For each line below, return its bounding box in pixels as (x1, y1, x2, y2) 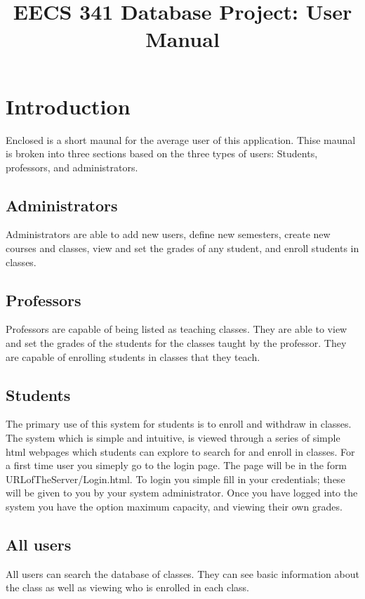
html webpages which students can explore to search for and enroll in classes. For (6, 444, 355, 459)
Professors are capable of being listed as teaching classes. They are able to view (6, 322, 347, 336)
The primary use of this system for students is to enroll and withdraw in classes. (6, 416, 352, 431)
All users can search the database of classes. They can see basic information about (6, 566, 359, 581)
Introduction (6, 91, 131, 120)
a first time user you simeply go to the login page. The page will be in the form (6, 458, 347, 473)
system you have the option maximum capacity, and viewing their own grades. (6, 499, 343, 514)
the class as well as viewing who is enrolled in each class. (6, 580, 250, 595)
